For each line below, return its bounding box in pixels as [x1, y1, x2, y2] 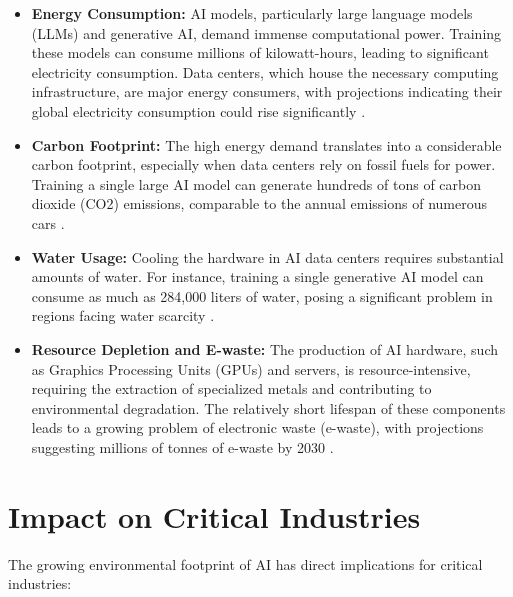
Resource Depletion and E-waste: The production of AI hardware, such [31, 338, 498, 359]
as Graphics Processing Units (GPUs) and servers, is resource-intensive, [31, 358, 471, 379]
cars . [31, 212, 65, 233]
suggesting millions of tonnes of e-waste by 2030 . [31, 436, 334, 457]
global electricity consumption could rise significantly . [31, 100, 366, 121]
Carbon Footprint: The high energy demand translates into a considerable [31, 134, 502, 155]
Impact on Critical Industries [8, 495, 421, 536]
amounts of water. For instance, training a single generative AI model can [31, 266, 484, 287]
